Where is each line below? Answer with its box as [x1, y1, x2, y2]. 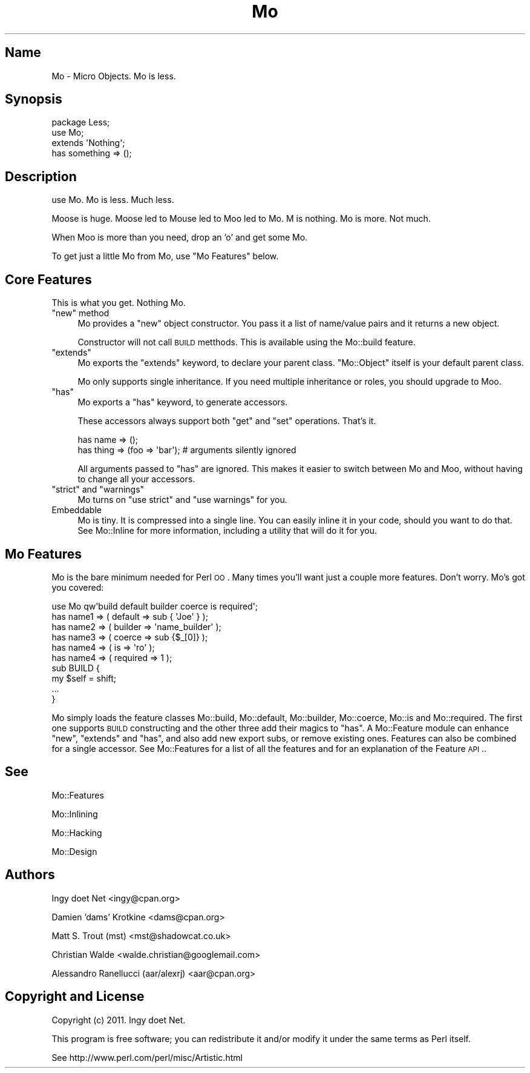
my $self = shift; [51, 673, 117, 683]
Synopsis [5, 91, 62, 107]
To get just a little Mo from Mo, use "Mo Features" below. [51, 251, 279, 262]
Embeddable [51, 505, 102, 516]
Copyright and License [5, 989, 145, 1005]
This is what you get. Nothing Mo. [51, 297, 186, 308]
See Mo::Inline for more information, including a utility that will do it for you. [77, 525, 378, 536]
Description [5, 168, 77, 184]
